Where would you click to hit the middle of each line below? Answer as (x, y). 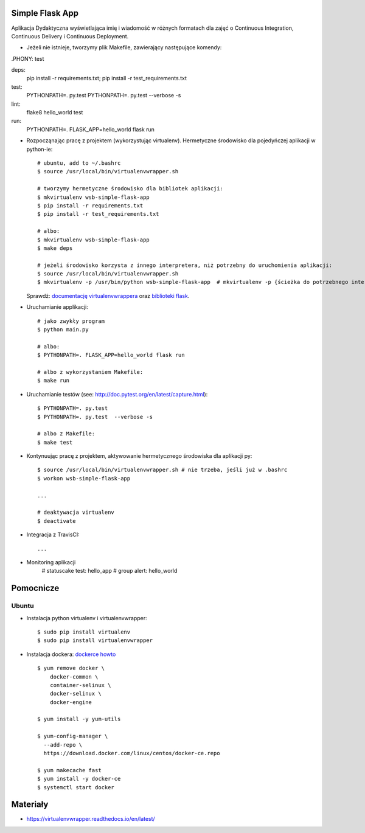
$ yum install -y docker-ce (79, 779)
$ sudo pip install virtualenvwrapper (95, 641)
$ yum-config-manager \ (73, 736)
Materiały (30, 805)
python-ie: (40, 149)
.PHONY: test (28, 58)
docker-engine (71, 702)
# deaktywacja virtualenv (76, 513)
